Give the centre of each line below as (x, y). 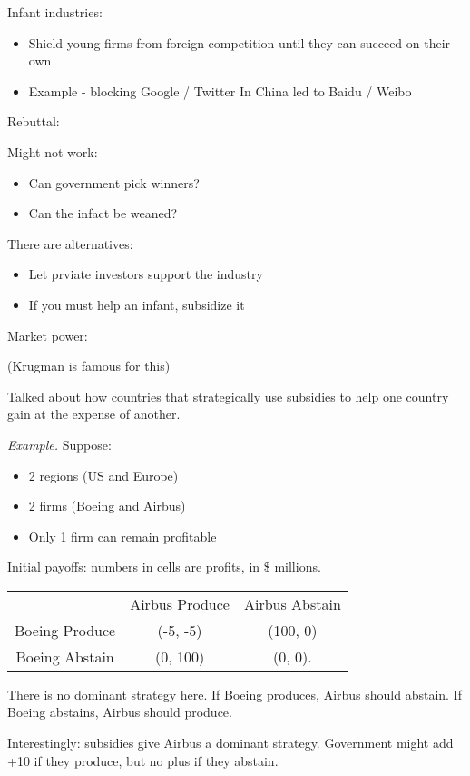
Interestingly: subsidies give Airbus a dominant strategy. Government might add (230, 743)
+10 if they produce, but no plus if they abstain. (143, 760)
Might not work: (53, 151)
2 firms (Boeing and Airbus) (107, 506)
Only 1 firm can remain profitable (122, 536)
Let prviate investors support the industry (146, 274)
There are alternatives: (70, 243)
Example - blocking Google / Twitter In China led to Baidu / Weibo (220, 90)
